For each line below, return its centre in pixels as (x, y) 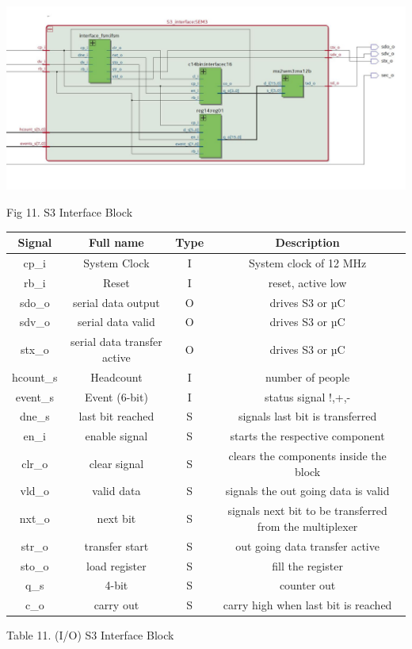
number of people (307, 376)
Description (307, 242)
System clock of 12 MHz (307, 262)
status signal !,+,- (307, 396)
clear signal (116, 463)
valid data (116, 491)
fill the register (307, 565)
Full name (116, 242)
